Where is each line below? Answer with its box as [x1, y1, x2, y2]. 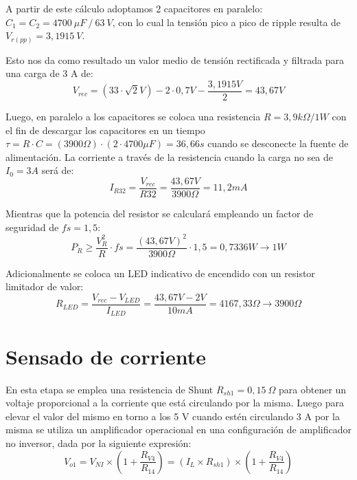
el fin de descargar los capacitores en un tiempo [5, 122, 205, 137]
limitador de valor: [5, 279, 84, 294]
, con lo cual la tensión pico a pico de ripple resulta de [112, 14, 341, 29]
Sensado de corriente [5, 342, 206, 370]
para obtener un [279, 382, 347, 396]
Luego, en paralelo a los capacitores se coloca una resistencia [5, 109, 261, 123]
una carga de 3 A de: [5, 66, 93, 80]
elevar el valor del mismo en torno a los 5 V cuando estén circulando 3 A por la [5, 408, 340, 423]
